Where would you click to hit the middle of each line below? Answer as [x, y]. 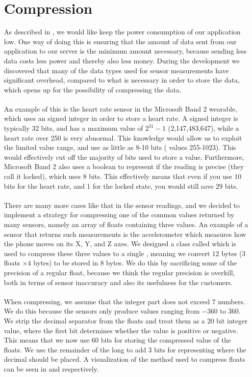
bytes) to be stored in [66, 263]
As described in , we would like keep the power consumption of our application [122, 32]
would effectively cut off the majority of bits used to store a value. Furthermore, [124, 157]
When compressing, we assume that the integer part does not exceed [107, 301]
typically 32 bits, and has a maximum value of [74, 128]
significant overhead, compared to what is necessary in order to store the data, [122, 80]
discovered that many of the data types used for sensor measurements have [116, 70]
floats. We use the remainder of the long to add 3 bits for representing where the [125, 349]
